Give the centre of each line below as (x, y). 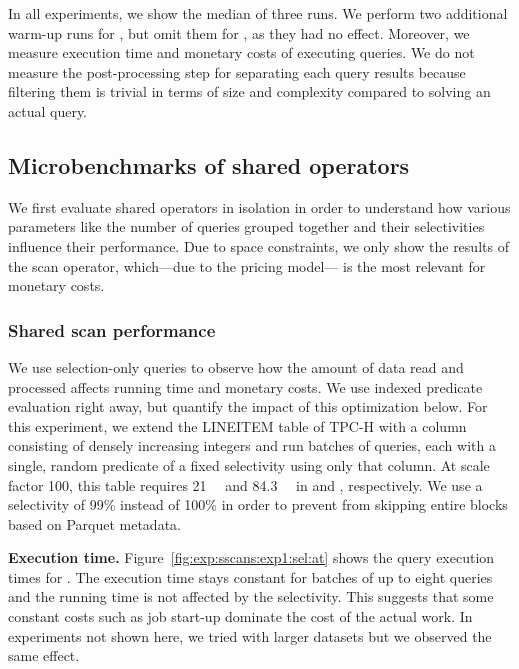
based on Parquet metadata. (94, 523)
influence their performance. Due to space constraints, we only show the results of (258, 245)
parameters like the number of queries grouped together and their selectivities (246, 226)
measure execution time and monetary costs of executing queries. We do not (241, 52)
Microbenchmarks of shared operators (209, 164)
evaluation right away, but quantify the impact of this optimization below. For (248, 406)
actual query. (48, 110)
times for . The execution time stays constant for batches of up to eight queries (250, 576)
